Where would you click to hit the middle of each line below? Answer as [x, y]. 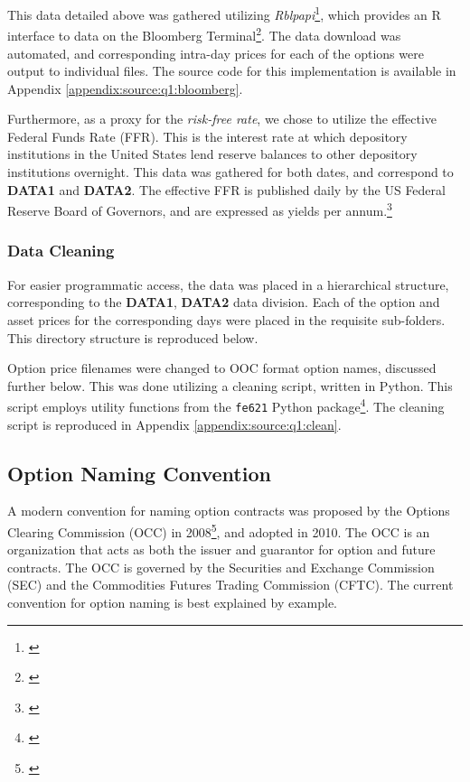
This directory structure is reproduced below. [133, 337]
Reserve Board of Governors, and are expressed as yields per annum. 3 [200, 209]
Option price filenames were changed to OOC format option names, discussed [222, 368]
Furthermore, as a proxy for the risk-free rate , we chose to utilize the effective [222, 119]
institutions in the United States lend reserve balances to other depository [212, 154]
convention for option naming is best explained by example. [172, 603]
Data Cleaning [61, 251]
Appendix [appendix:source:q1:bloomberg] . [125, 88]
